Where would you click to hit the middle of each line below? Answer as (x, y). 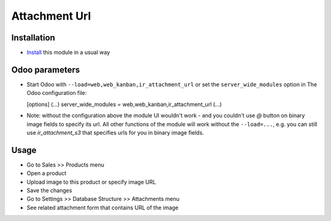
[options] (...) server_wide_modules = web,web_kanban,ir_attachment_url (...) (124, 104)
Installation (33, 38)
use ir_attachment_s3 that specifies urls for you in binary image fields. (116, 132)
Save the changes (49, 190)
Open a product (47, 173)
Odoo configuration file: (57, 93)
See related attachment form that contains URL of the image (103, 208)
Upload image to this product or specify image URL (91, 182)
